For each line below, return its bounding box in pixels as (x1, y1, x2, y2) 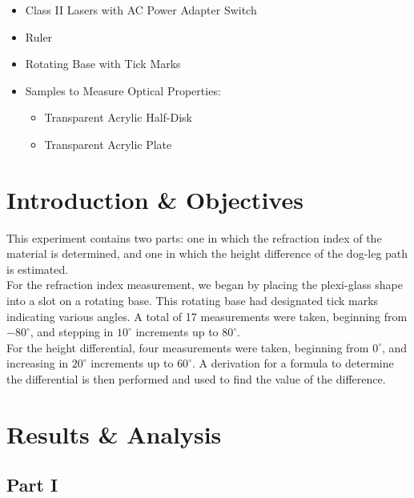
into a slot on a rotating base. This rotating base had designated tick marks (6, 292, 379, 309)
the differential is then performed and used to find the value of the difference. (6, 371, 386, 388)
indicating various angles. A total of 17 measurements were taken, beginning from (6, 307, 408, 324)
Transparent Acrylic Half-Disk (44, 109, 193, 126)
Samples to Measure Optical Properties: (25, 82, 221, 98)
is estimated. (6, 260, 69, 277)
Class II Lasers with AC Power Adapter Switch (25, 2, 257, 18)
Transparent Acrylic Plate (44, 135, 172, 152)
